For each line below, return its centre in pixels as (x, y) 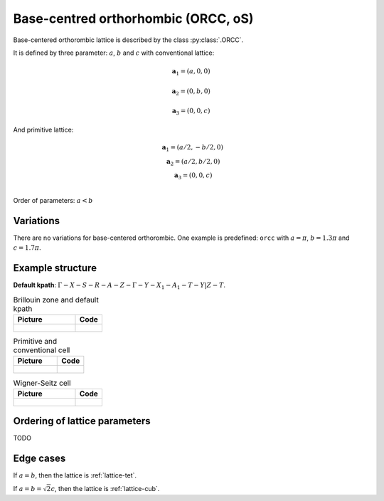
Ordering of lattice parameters (82, 421)
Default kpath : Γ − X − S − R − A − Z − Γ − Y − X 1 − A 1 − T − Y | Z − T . (119, 286)
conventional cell (42, 350)
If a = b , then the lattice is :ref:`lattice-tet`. (75, 475)
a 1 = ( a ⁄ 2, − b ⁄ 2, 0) (193, 148)
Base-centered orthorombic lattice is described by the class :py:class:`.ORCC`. (128, 40)
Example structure (55, 268)
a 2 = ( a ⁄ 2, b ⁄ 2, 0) (193, 162)
